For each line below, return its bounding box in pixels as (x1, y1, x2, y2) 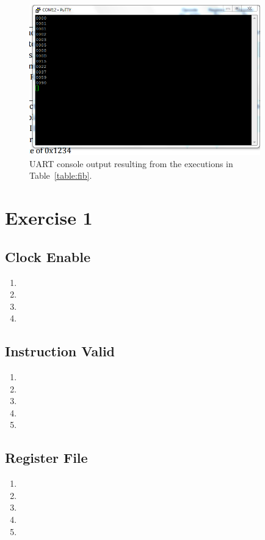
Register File (5, 448, 88, 467)
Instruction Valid (5, 342, 115, 361)
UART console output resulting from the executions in (29, 157, 233, 170)
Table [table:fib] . (29, 169, 92, 182)
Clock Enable (5, 247, 90, 266)
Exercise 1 (5, 205, 93, 230)
